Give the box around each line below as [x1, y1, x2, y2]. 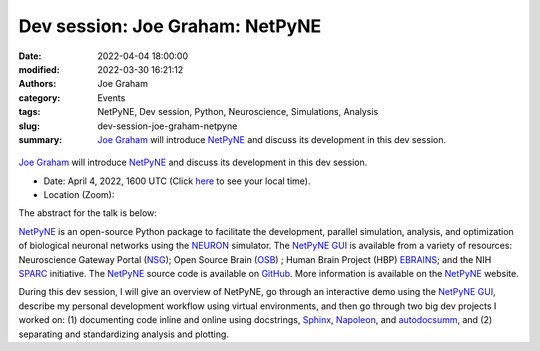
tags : [18, 106, 41, 118]
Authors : [18, 78, 57, 90]
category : [18, 91, 61, 104]
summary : [18, 133, 63, 145]
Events [97, 91, 126, 104]
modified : [18, 63, 60, 75]
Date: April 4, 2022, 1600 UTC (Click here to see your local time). [43, 175, 311, 187]
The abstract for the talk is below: [18, 207, 157, 219]
